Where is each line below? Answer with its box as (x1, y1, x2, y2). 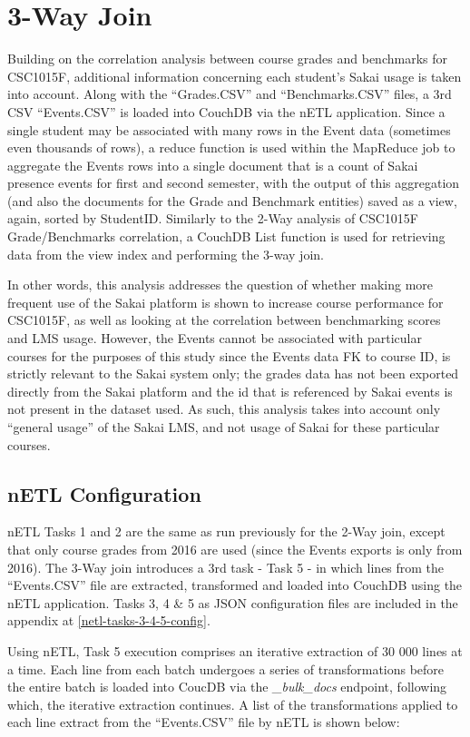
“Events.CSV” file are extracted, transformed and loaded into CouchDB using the (7, 575, 463, 595)
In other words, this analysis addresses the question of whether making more (7, 275, 434, 294)
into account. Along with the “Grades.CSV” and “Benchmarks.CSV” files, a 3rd (7, 84, 452, 103)
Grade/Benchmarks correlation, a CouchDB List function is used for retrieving (7, 227, 446, 246)
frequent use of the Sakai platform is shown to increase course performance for (7, 292, 444, 311)
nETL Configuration (7, 479, 201, 507)
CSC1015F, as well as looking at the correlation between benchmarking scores (7, 310, 441, 329)
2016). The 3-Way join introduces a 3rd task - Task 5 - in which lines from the (7, 557, 445, 576)
